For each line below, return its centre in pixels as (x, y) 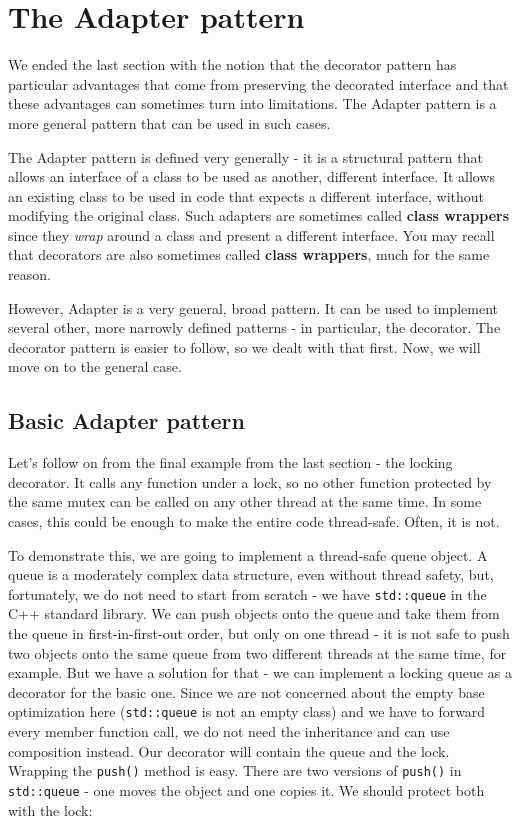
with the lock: (50, 809)
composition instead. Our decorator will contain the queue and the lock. (229, 750)
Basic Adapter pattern (126, 420)
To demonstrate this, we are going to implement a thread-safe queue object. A (248, 554)
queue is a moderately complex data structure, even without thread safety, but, (251, 574)
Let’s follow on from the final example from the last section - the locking (230, 462)
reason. (29, 274)
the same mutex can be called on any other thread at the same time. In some (245, 501)
